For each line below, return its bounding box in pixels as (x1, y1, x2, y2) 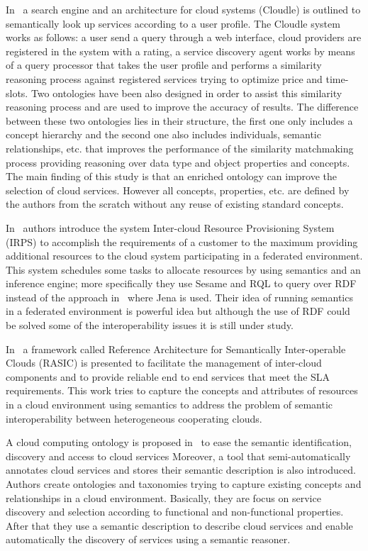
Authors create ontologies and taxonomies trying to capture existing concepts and (6, 477, 362, 491)
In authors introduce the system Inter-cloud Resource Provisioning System (6, 220, 335, 235)
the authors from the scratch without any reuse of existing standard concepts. (6, 196, 344, 211)
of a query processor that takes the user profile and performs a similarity (6, 57, 322, 72)
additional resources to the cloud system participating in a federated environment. (6, 248, 363, 263)
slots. (6, 85, 28, 100)
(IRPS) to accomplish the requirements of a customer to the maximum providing (6, 234, 358, 249)
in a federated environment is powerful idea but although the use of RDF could (6, 304, 350, 318)
